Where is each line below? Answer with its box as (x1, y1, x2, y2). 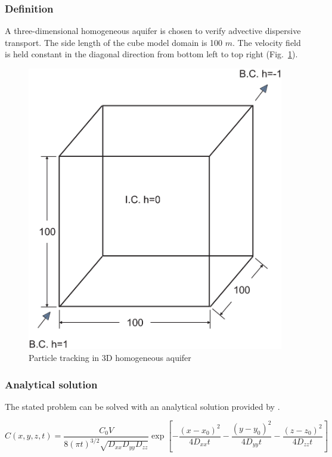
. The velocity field (232, 36, 301, 48)
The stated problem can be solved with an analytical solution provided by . (5, 400, 280, 412)
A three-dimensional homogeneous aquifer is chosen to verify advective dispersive (5, 24, 301, 37)
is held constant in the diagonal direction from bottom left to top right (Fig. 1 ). (5, 48, 298, 60)
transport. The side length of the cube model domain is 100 (5, 36, 223, 48)
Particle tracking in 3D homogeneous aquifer (29, 351, 191, 363)
